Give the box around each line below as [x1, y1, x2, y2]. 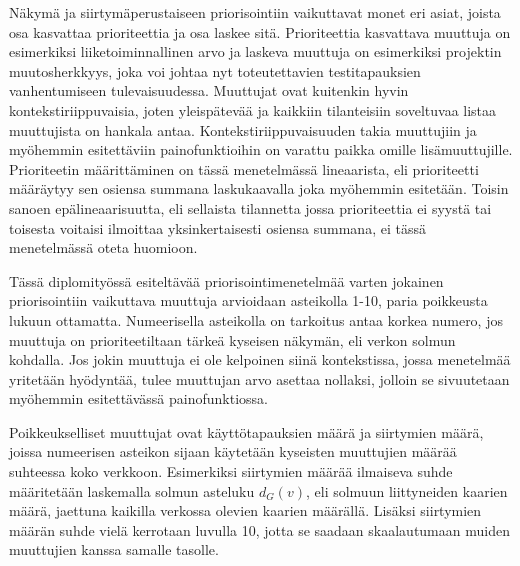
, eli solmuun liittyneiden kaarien [305, 480, 508, 501]
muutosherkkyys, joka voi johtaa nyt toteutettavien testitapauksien [9, 60, 421, 81]
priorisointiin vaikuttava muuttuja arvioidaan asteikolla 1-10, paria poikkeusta [9, 290, 488, 311]
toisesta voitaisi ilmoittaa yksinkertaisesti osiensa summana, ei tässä [9, 217, 426, 238]
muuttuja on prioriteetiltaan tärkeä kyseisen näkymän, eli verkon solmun [9, 329, 456, 350]
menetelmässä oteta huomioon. [9, 237, 198, 258]
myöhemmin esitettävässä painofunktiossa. [9, 388, 268, 409]
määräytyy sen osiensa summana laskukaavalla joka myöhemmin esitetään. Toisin [9, 178, 509, 199]
